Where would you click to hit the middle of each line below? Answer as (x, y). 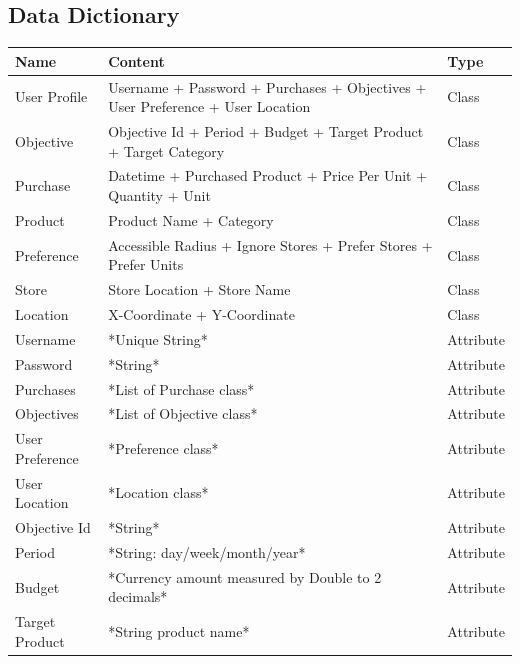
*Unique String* (158, 338)
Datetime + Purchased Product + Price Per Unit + (268, 175)
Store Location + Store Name (199, 289)
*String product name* (179, 631)
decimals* (138, 596)
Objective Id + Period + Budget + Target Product (266, 130)
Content (136, 60)
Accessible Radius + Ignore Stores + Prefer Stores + (270, 244)
